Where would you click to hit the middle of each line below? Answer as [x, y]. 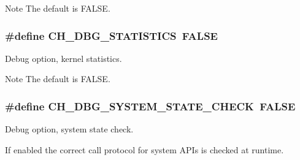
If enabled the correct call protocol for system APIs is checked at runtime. [144, 149]
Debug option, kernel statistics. [63, 58]
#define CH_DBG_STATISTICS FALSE [111, 35]
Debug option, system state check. [69, 129]
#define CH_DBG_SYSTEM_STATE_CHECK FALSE [150, 106]
